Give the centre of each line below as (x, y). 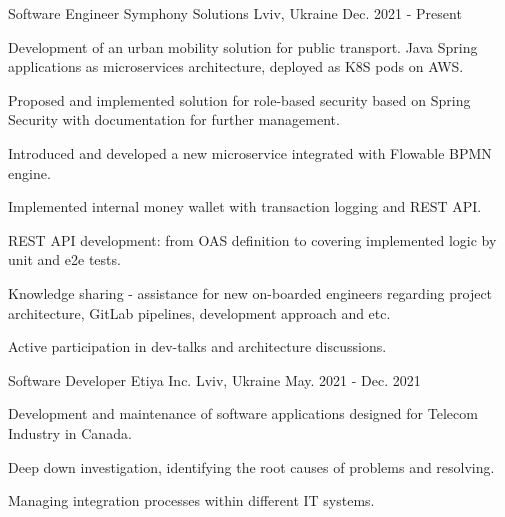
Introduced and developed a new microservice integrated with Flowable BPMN (250, 152)
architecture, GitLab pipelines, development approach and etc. (199, 312)
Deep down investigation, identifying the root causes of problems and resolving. (251, 466)
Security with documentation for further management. (174, 119)
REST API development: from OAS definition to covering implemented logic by (252, 239)
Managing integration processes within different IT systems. (191, 500)
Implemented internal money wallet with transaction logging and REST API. (245, 206)
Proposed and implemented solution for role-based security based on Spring (239, 99)
